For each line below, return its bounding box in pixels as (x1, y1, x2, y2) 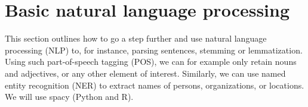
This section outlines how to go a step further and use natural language (5, 32, 267, 45)
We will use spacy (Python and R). (5, 90, 134, 103)
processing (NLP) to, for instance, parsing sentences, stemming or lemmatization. (5, 43, 303, 56)
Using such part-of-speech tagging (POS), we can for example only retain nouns (5, 55, 297, 68)
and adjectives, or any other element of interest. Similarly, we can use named (5, 67, 286, 79)
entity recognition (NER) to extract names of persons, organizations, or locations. (5, 78, 304, 91)
